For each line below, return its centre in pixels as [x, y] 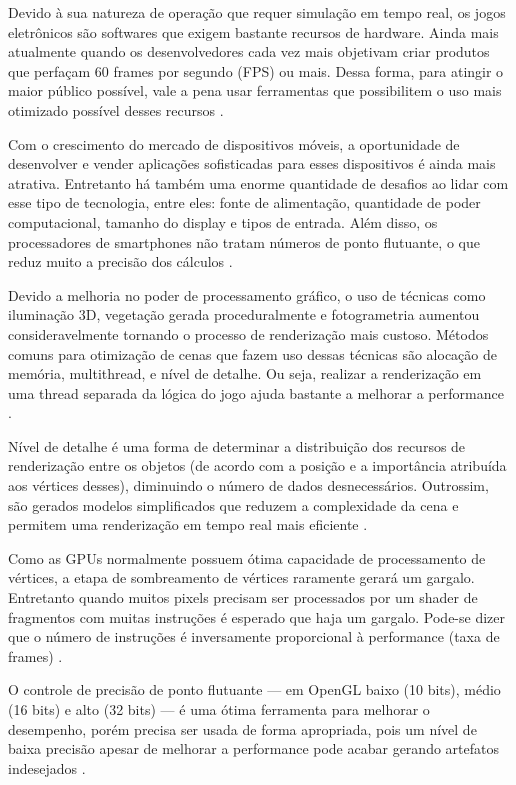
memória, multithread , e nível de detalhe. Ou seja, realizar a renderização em [245, 373]
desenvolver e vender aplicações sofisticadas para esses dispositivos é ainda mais [252, 163]
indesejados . [47, 767]
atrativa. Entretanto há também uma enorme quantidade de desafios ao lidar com [258, 182]
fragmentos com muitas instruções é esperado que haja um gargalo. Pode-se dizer [257, 616]
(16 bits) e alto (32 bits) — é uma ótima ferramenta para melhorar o [219, 709]
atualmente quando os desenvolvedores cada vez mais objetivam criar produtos [249, 51]
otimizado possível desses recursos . [116, 109]
